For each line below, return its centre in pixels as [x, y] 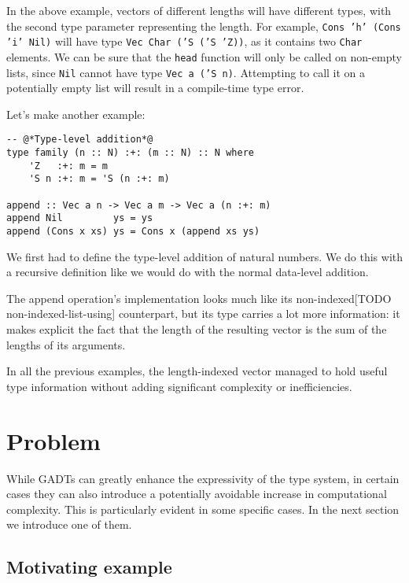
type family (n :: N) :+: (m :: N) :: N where [130, 153]
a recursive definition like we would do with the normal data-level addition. [188, 272]
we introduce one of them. [69, 524]
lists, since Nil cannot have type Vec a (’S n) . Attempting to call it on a [186, 72]
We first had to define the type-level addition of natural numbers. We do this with [204, 256]
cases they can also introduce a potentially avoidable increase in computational [197, 494]
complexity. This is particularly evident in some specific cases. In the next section [203, 509]
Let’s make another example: [76, 114]
